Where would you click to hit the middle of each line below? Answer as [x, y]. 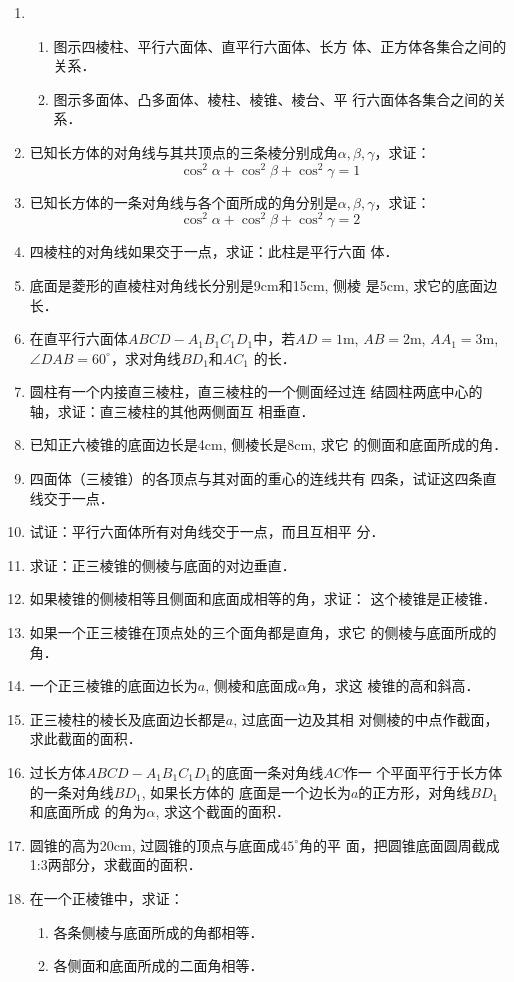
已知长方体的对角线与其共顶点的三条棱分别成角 [183, 151]
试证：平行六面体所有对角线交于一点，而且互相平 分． [207, 531]
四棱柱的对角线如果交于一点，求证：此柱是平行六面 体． [214, 251]
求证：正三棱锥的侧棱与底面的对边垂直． [162, 564]
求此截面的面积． [85, 738]
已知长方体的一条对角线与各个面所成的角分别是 [183, 201]
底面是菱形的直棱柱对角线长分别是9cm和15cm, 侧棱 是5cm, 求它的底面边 [263, 284]
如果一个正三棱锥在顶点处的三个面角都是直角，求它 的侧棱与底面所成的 [263, 632]
